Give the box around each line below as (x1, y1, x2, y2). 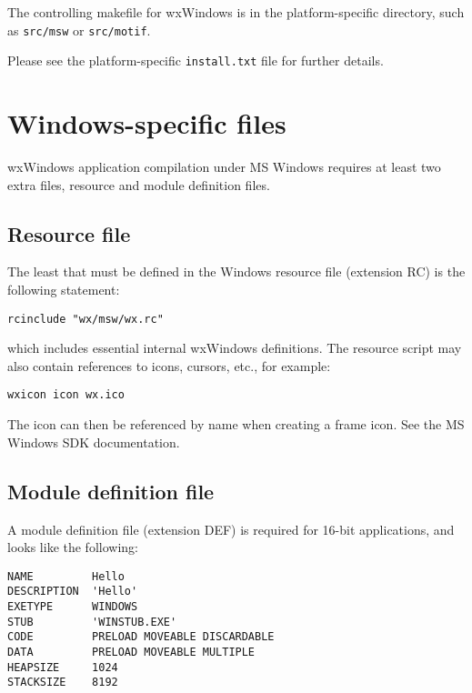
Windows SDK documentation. (7, 432, 180, 451)
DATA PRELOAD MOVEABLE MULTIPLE (7, 645, 256, 658)
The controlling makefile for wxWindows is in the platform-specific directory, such (7, 3, 465, 21)
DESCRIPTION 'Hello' (7, 585, 138, 598)
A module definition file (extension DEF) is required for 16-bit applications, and (7, 519, 455, 538)
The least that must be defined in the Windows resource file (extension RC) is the (7, 262, 466, 281)
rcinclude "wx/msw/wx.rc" (7, 312, 164, 326)
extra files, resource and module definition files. (7, 175, 270, 194)
